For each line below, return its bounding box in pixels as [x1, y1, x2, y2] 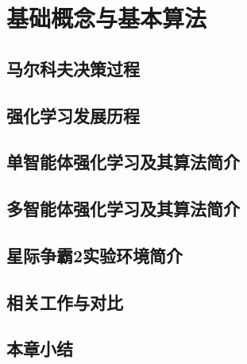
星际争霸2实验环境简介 [6, 242, 183, 267]
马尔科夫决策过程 [6, 56, 140, 80]
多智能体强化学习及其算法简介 [6, 196, 240, 221]
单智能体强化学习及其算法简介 [6, 149, 240, 174]
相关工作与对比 [6, 289, 123, 314]
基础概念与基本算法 [6, 2, 207, 34]
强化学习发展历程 [6, 103, 140, 127]
